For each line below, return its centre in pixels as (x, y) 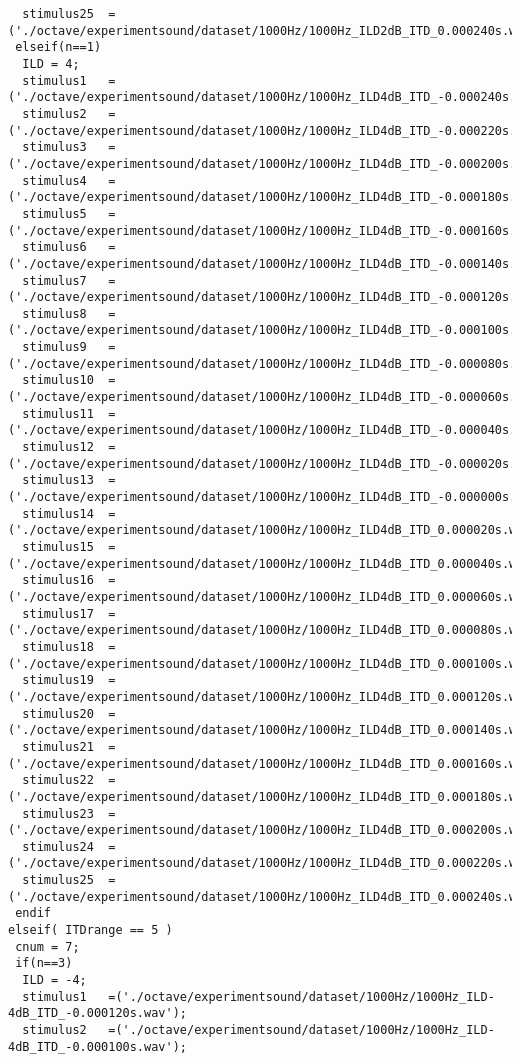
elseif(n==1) (58, 47)
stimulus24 (58, 846)
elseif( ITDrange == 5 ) (90, 930)
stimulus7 (54, 280)
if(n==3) (44, 963)
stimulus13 (58, 480)
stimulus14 (58, 513)
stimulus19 (58, 680)
